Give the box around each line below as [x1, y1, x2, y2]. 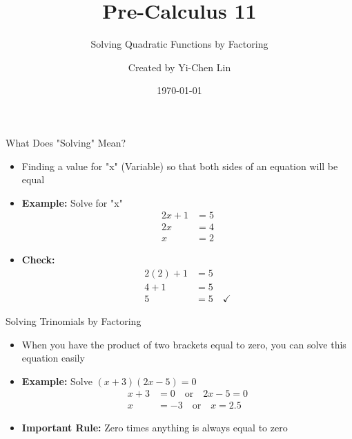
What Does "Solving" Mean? [6, 135, 126, 149]
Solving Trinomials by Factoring [6, 314, 141, 328]
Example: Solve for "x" [21, 195, 123, 209]
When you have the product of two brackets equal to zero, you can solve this [21, 337, 346, 351]
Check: [21, 252, 55, 267]
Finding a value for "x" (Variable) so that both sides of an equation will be [21, 158, 338, 173]
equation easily [21, 351, 85, 365]
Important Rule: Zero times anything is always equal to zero [21, 420, 288, 434]
